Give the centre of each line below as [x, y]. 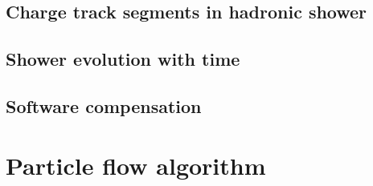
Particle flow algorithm [136, 165]
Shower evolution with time [123, 59]
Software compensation [104, 105]
